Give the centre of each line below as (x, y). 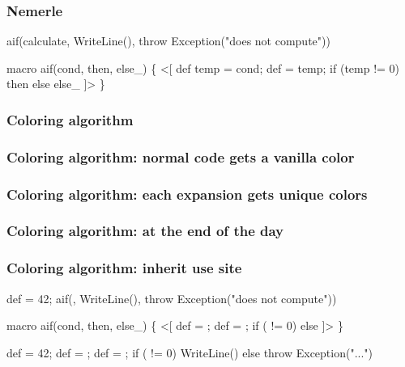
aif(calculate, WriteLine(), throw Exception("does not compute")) (168, 41)
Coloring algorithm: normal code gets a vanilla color (181, 156)
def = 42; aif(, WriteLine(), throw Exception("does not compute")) (172, 298)
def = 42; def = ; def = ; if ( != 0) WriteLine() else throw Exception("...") (190, 352)
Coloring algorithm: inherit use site (124, 268)
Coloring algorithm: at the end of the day (145, 231)
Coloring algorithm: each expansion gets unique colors (187, 194)
